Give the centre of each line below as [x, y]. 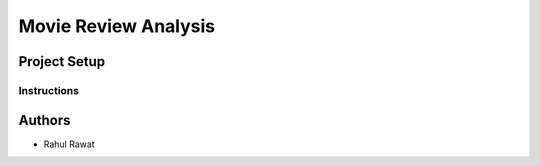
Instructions [49, 90]
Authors [44, 120]
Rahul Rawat [69, 144]
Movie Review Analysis [117, 26]
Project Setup [62, 61]
